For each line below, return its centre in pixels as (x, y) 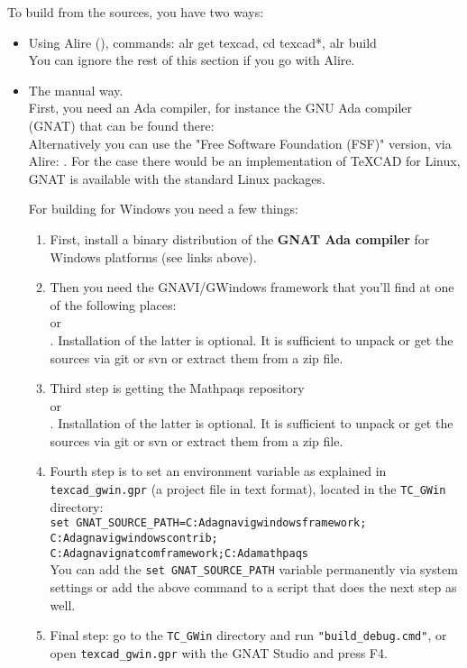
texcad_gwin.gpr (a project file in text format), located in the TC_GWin (248, 489)
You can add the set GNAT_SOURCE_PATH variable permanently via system (254, 569)
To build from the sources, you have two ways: (136, 12)
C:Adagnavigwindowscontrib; (134, 538)
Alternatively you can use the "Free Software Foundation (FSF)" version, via (240, 143)
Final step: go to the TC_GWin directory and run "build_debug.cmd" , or (248, 635)
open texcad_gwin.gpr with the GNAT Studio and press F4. (219, 652)
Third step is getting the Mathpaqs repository (177, 388)
